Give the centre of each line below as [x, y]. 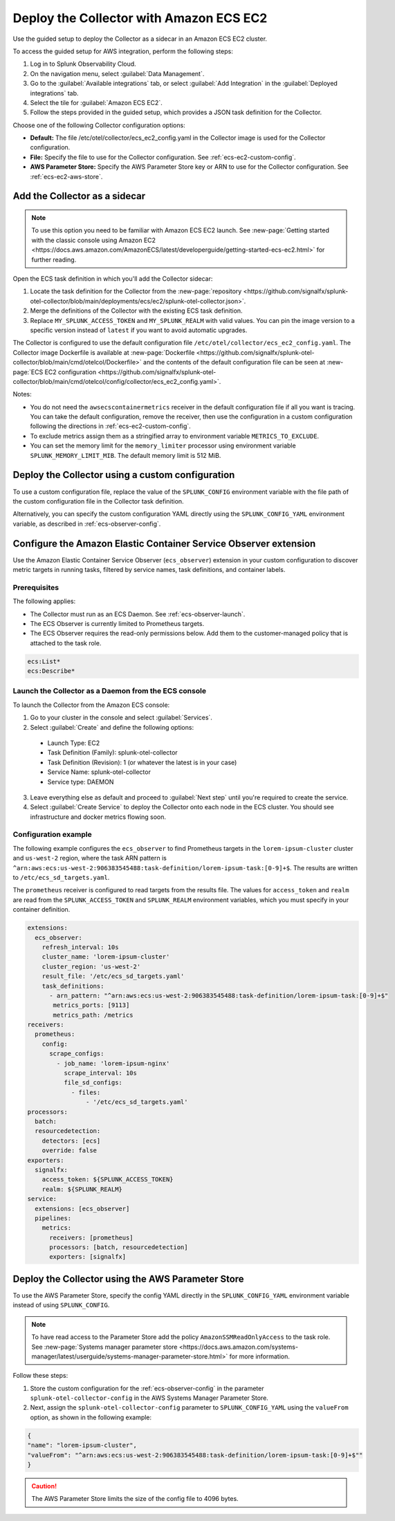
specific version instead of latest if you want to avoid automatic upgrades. [139, 330]
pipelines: [53, 1218]
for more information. [259, 1356]
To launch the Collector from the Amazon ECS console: [91, 705]
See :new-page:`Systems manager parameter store [104, 1347]
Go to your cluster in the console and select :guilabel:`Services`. [121, 718]
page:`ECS [28, 372]
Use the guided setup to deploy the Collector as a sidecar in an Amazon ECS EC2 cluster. [140, 39]
